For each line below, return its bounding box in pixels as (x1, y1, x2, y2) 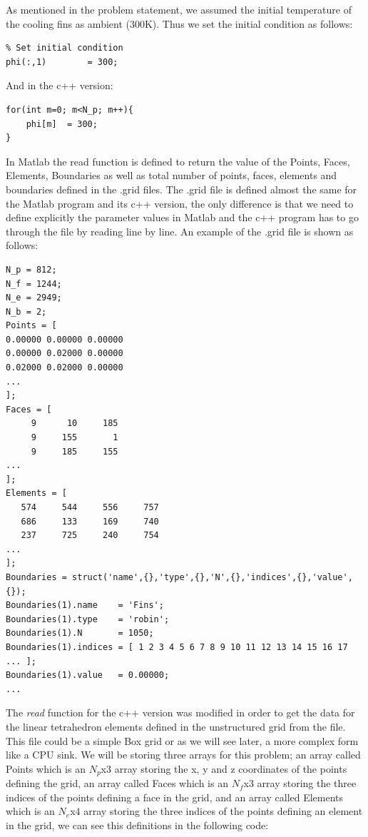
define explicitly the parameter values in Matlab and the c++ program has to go (6, 210, 359, 225)
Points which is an (6, 761, 86, 776)
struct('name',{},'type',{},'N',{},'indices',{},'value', (72, 572, 353, 582)
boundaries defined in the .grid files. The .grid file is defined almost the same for (6, 181, 357, 196)
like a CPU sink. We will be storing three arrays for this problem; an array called (6, 747, 361, 762)
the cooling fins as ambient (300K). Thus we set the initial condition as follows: (6, 16, 353, 31)
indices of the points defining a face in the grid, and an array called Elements (6, 789, 344, 804)
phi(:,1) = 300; (6, 56, 118, 67)
